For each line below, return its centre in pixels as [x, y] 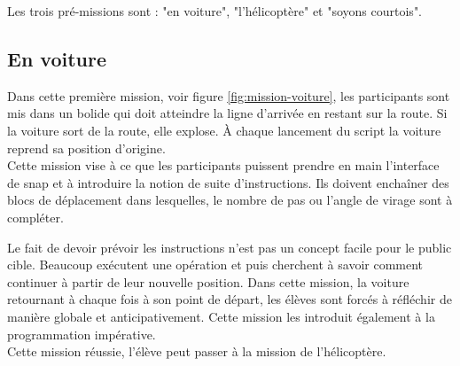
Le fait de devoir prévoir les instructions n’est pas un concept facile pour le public [230, 247]
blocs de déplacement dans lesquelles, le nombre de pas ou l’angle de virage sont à [230, 200]
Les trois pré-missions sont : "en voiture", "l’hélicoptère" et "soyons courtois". [215, 11]
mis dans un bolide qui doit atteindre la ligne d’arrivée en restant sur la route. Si [227, 113]
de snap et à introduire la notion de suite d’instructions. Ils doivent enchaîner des [228, 182]
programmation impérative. [82, 334]
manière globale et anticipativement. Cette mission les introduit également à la [221, 316]
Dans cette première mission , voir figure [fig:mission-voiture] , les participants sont [229, 95]
